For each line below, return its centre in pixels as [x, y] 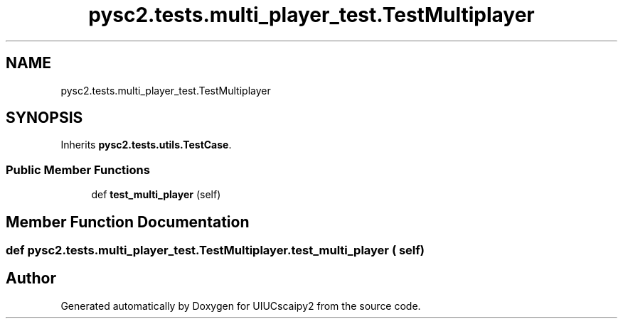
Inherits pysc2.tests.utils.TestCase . [146, 145]
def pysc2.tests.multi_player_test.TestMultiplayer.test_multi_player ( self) [215, 250]
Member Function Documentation [128, 222]
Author [31, 279]
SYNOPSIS [44, 118]
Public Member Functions [78, 169]
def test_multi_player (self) [156, 195]
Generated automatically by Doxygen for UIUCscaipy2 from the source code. [241, 306]
